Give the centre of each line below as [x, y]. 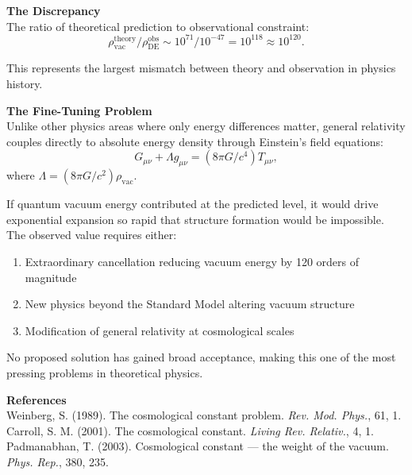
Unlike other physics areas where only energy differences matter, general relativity [206, 126]
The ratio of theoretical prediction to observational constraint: [158, 26]
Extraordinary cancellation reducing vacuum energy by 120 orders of [192, 262]
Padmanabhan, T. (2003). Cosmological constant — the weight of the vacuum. [198, 446]
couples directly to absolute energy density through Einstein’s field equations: [195, 141]
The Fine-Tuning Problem [79, 110]
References [37, 399]
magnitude [51, 277]
